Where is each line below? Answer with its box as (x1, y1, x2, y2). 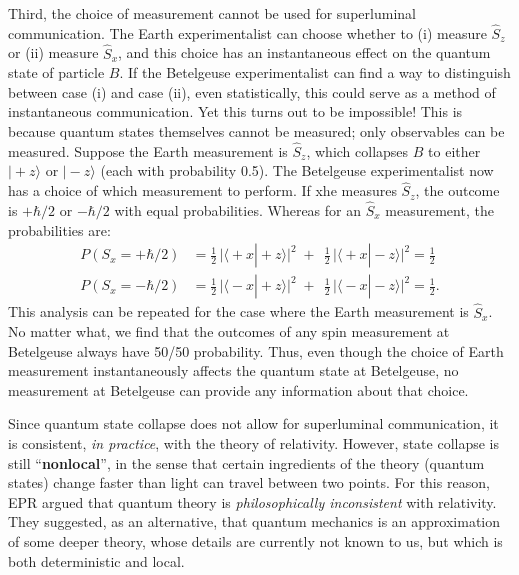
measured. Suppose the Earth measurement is (8, 140, 288, 161)
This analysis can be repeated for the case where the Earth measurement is (8, 301, 469, 322)
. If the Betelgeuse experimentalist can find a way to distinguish (119, 62, 511, 83)
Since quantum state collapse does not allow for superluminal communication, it (8, 413, 499, 434)
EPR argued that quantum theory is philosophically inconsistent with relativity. (8, 491, 497, 512)
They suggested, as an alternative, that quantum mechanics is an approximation (8, 511, 501, 532)
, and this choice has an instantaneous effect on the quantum (118, 42, 491, 63)
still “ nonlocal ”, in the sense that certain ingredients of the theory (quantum (8, 452, 485, 473)
